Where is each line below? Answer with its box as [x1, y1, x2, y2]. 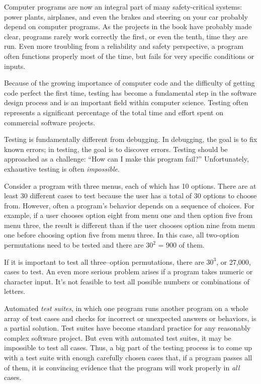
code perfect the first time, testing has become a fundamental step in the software [4, 87, 256, 98]
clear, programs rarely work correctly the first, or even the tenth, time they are [4, 31, 248, 41]
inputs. [4, 60, 26, 71]
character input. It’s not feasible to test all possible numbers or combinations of [4, 276, 249, 286]
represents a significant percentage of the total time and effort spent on [4, 107, 223, 117]
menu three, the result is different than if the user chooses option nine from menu [4, 219, 255, 230]
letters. [4, 286, 26, 296]
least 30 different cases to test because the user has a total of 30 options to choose [4, 190, 257, 201]
